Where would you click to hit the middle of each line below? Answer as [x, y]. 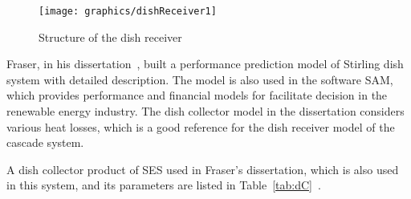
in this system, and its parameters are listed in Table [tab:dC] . [164, 185]
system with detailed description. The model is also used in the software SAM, [200, 79]
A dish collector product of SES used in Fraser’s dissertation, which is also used [203, 169]
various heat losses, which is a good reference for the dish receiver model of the [201, 126]
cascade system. [45, 142]
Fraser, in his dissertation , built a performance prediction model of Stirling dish [205, 64]
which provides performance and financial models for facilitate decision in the [197, 95]
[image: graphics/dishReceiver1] [128, 11]
